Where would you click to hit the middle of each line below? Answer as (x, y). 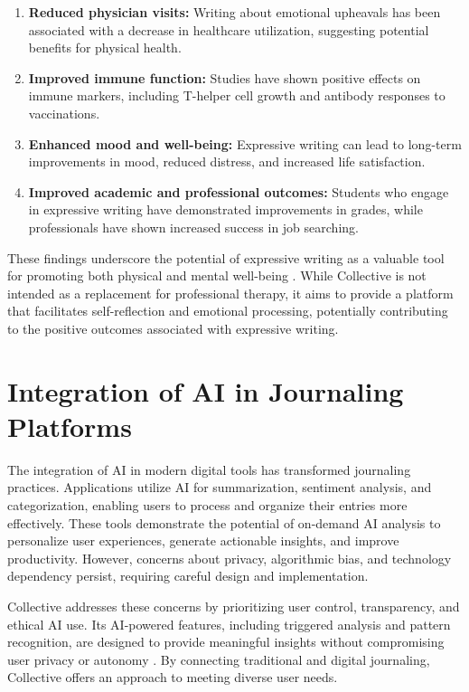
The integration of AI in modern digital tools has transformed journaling (209, 469)
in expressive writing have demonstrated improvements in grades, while (225, 209)
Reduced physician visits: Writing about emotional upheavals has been (234, 12)
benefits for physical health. (105, 47)
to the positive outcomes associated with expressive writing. (173, 328)
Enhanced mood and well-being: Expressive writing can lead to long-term (245, 143)
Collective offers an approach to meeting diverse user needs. (173, 677)
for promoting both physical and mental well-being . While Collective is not (217, 275)
